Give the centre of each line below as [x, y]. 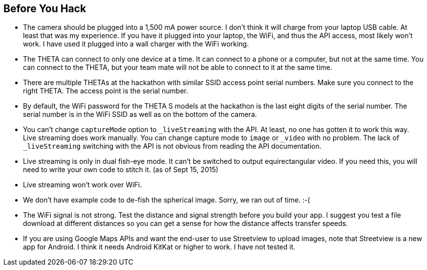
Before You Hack [45, 9]
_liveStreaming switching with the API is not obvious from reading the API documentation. [172, 146]
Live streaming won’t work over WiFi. [83, 185]
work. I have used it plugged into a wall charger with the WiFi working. [136, 44]
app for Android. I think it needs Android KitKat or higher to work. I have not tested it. [159, 247]
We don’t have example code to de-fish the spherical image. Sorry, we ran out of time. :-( [167, 200]
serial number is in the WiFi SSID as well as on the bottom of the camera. [140, 114]
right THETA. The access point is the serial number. [106, 91]
